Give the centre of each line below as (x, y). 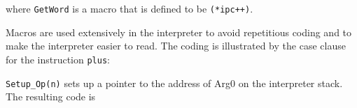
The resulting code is (51, 97)
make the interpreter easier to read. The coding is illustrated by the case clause (176, 46)
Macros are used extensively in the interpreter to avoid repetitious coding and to (179, 32)
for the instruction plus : (58, 59)
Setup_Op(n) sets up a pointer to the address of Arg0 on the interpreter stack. (174, 83)
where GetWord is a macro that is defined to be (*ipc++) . (129, 8)
